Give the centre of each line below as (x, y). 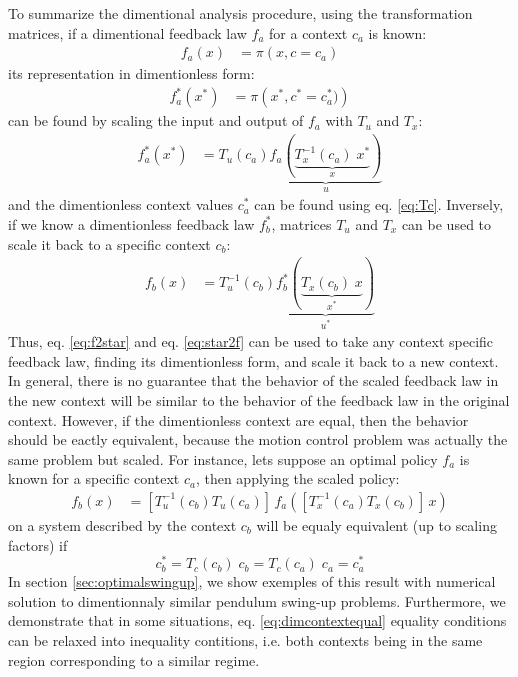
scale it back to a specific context (109, 243)
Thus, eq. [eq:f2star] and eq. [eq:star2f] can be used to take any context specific (251, 341)
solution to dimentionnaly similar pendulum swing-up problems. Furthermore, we (257, 600)
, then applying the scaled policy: (297, 478)
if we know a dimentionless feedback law (131, 223)
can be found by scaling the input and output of (156, 120)
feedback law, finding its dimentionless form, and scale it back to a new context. (253, 360)
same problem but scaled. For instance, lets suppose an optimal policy (223, 458)
